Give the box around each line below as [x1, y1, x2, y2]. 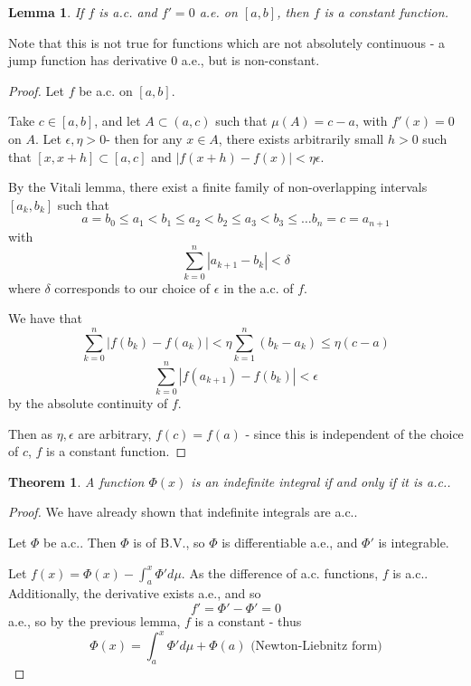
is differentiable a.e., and [221, 532, 358, 551]
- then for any [106, 129, 183, 148]
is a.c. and [99, 3, 157, 21]
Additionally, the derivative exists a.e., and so [8, 584, 261, 603]
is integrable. [378, 532, 449, 551]
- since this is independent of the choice [245, 424, 464, 443]
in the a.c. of [223, 278, 294, 297]
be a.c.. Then [43, 532, 117, 551]
